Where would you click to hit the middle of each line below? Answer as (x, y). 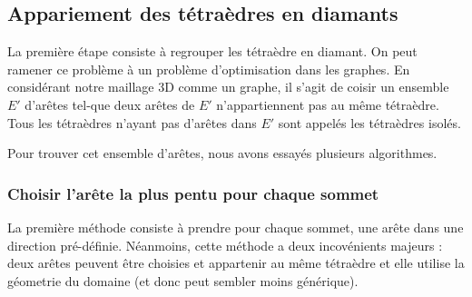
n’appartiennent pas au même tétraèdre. (328, 104)
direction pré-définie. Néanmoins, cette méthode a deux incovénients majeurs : (225, 245)
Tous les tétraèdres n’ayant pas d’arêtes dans (132, 122)
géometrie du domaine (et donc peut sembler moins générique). (183, 280)
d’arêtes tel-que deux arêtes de (110, 104)
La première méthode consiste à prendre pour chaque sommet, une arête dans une (236, 227)
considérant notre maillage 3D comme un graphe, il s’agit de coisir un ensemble (228, 87)
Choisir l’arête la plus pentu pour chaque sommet (193, 193)
